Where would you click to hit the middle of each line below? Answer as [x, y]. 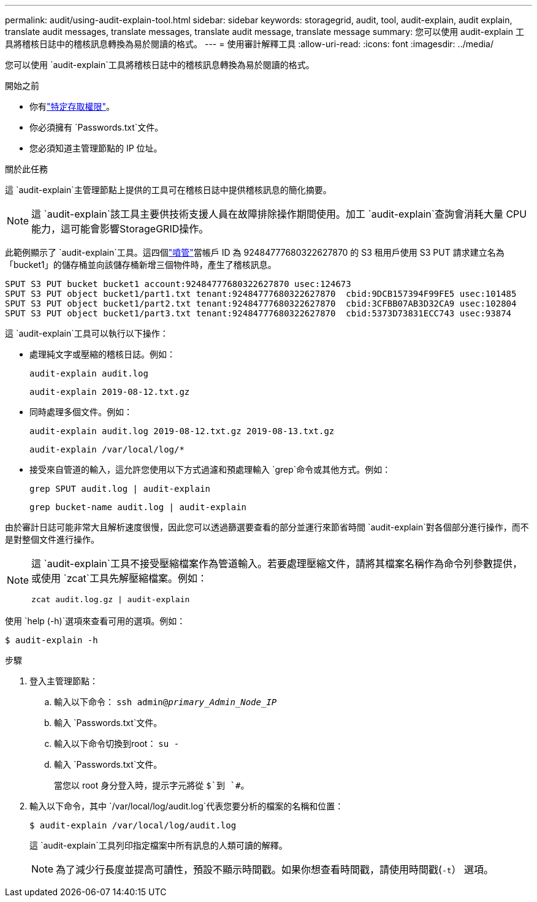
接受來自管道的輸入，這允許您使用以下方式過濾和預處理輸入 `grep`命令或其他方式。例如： [210, 469]
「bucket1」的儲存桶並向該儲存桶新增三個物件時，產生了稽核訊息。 [141, 265]
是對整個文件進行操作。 [52, 539]
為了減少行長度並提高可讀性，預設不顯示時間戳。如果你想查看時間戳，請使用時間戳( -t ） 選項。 [275, 870]
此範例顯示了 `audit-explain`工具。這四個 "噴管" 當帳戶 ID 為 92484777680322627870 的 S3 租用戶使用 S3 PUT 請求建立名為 [255, 252]
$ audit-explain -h [51, 640]
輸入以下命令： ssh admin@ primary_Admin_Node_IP [166, 702]
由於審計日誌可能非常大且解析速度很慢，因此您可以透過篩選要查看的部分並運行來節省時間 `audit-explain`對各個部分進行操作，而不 [267, 527]
